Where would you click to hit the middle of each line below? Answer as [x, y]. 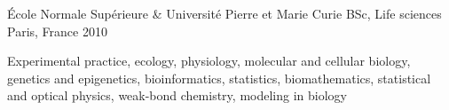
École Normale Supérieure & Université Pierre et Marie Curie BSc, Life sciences [224, 13]
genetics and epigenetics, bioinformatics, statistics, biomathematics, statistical [219, 78]
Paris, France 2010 [57, 31]
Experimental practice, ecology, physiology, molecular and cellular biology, [209, 61]
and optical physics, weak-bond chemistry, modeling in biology [177, 95]
